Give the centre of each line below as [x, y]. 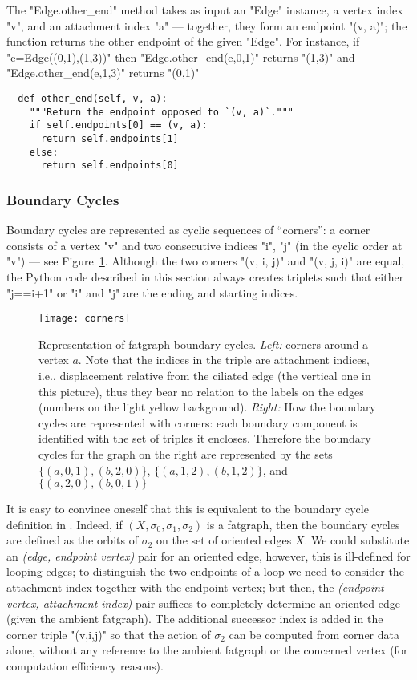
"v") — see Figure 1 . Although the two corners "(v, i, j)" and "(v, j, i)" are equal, [206, 261]
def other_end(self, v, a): [93, 98]
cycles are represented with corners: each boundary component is [198, 422]
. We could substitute [357, 540]
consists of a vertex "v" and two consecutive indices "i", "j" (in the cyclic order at [204, 245]
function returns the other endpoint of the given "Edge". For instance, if [183, 41]
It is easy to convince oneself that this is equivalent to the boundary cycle [188, 509]
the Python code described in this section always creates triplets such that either [205, 276]
